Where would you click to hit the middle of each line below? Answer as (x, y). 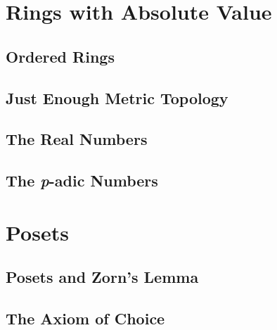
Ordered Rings (60, 56)
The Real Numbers (77, 139)
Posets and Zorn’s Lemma (102, 277)
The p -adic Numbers (82, 180)
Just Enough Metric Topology (117, 97)
